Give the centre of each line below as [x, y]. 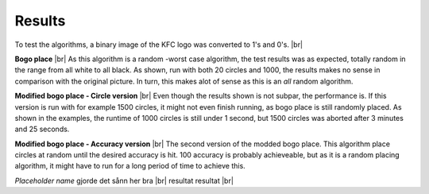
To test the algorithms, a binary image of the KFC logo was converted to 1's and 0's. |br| [159, 45]
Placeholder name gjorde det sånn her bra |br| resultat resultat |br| [124, 180]
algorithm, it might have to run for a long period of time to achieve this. [130, 166]
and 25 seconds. [42, 129]
